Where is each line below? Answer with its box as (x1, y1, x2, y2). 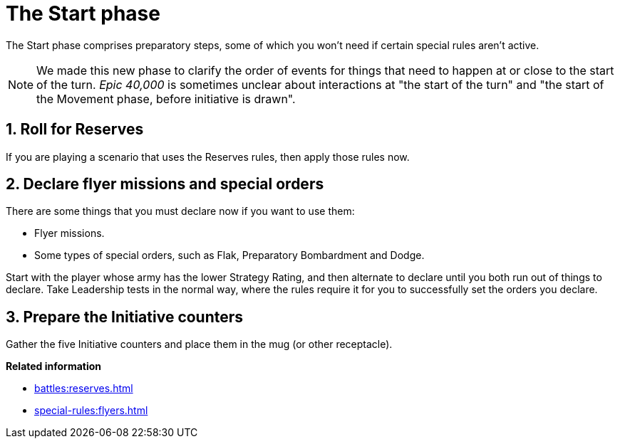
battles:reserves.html (34, 382, 133, 395)
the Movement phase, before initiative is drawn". (36, 91, 296, 106)
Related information (6, 360, 102, 373)
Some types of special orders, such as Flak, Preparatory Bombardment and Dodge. (34, 249, 425, 262)
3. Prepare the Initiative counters (6, 307, 244, 326)
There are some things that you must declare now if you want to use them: (6, 205, 355, 218)
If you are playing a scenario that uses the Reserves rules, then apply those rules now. (6, 150, 410, 163)
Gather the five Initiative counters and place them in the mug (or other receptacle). (6, 338, 393, 351)
